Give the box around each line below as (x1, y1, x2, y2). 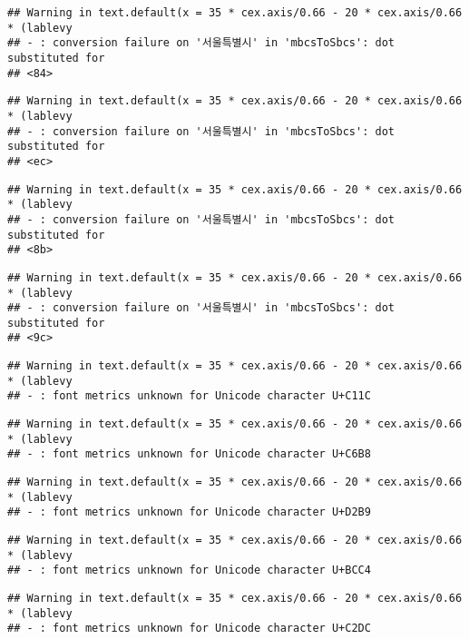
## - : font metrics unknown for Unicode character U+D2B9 (7, 506, 371, 519)
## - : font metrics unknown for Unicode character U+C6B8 (7, 447, 371, 461)
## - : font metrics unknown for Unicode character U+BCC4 (7, 564, 371, 577)
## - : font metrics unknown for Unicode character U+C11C (7, 389, 371, 403)
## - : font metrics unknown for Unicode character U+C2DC (7, 622, 371, 635)
